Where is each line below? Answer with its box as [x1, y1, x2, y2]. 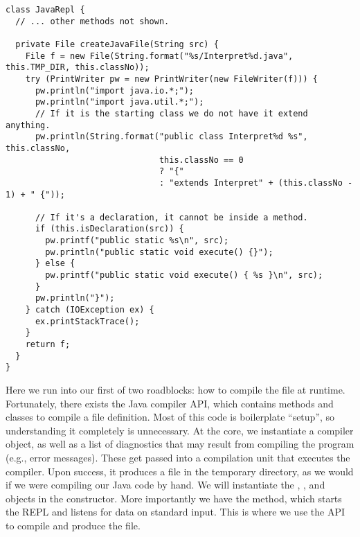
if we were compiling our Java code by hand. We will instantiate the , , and [6, 477, 325, 492]
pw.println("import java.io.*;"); [35, 85, 195, 96]
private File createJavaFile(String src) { [15, 39, 219, 49]
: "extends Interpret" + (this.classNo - [159, 177, 353, 188]
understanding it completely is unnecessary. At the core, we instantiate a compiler [6, 423, 354, 437]
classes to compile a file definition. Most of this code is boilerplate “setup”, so [6, 410, 335, 424]
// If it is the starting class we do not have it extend [35, 108, 308, 118]
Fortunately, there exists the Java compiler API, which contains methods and [6, 396, 334, 410]
